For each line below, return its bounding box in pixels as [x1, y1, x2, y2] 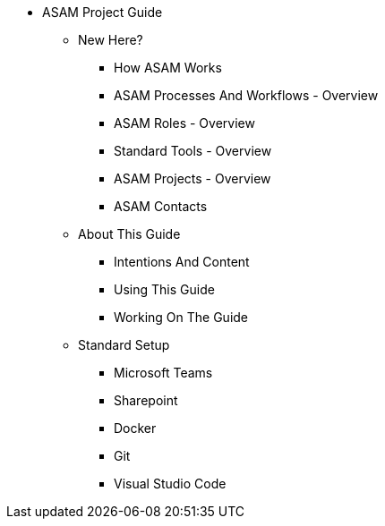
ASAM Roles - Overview [114, 115, 255, 131]
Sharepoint [114, 393, 178, 408]
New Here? [78, 32, 143, 47]
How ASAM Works [114, 60, 222, 75]
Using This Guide [114, 282, 215, 297]
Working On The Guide [114, 310, 249, 325]
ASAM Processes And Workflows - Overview [114, 88, 379, 103]
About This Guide [78, 226, 181, 242]
